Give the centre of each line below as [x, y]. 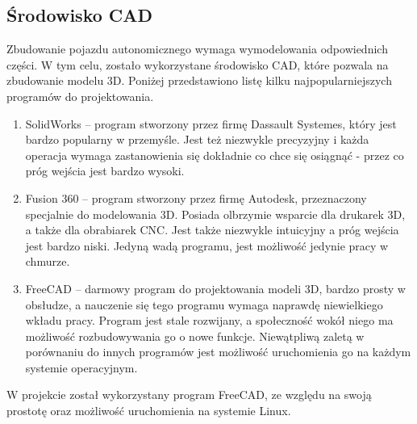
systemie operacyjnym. [81, 367]
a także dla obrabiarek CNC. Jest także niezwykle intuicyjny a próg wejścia [212, 230]
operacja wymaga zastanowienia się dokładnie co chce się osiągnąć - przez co [215, 155]
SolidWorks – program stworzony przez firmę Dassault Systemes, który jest [211, 123]
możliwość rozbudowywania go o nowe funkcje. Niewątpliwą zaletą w [195, 336]
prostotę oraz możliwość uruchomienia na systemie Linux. [149, 411]
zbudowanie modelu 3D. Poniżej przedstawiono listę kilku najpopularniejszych [199, 80]
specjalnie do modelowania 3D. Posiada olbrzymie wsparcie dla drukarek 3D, [215, 214]
